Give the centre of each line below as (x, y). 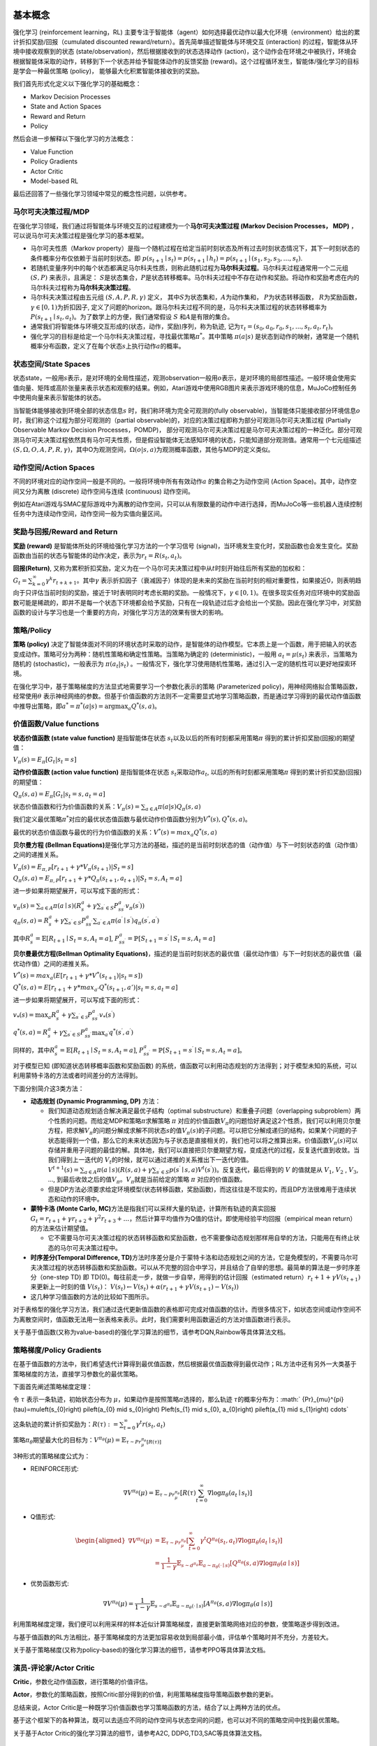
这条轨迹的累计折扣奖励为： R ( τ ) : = (66, 1424)
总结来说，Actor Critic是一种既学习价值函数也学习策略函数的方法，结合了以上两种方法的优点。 (148, 1707)
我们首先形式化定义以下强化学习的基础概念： (77, 84)
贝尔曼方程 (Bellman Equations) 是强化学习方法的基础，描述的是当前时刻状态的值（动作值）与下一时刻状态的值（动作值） (187, 844)
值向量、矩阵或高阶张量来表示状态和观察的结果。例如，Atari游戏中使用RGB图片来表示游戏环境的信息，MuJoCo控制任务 (185, 388)
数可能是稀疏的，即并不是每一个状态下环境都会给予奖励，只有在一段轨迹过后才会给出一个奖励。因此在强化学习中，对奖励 (187, 602)
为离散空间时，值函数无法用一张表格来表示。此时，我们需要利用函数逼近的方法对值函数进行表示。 (154, 1319)
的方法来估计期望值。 (61, 1228)
